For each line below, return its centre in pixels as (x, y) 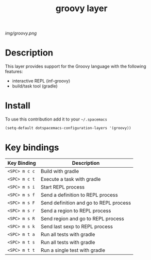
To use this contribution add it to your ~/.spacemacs (56, 119)
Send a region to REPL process (76, 210)
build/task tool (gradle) (35, 86)
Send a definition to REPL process (79, 195)
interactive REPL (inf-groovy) (41, 81)
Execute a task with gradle (71, 179)
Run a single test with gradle (73, 250)
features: (14, 71)
